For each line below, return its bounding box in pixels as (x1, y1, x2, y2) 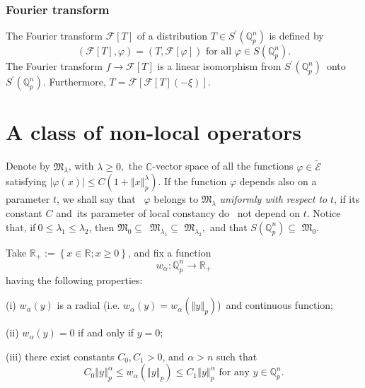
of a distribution (137, 28, 208, 43)
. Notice (306, 206, 341, 221)
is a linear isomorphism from (157, 59, 282, 74)
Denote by (6, 158, 50, 173)
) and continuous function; (217, 298, 333, 312)
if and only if (78, 325, 134, 340)
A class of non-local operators (6, 117, 302, 146)
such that (216, 348, 257, 363)
